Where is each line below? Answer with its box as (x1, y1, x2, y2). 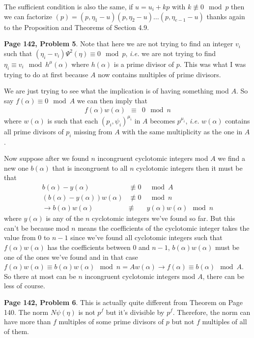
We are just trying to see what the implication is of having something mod (4, 86, 229, 96)
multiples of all (202, 316, 247, 327)
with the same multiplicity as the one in (122, 126, 243, 136)
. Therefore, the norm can (172, 307, 251, 317)
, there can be (202, 271, 244, 281)
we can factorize (4, 11, 53, 21)
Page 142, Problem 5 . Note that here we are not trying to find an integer (4, 38, 233, 49)
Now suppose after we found (4, 153, 89, 163)
